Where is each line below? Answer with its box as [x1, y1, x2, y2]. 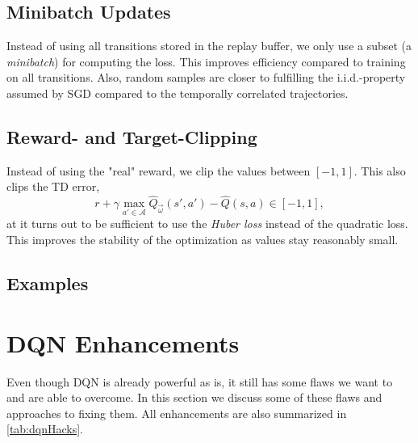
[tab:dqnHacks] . [6, 420, 84, 437]
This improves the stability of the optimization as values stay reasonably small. [6, 231, 399, 247]
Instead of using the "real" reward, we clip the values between [6, 162, 311, 179]
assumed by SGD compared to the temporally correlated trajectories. [6, 84, 349, 101]
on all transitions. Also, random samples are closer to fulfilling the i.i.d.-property [6, 69, 406, 86]
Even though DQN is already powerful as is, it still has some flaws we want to [6, 373, 393, 390]
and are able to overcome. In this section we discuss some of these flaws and [6, 389, 382, 406]
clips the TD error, [6, 178, 100, 195]
